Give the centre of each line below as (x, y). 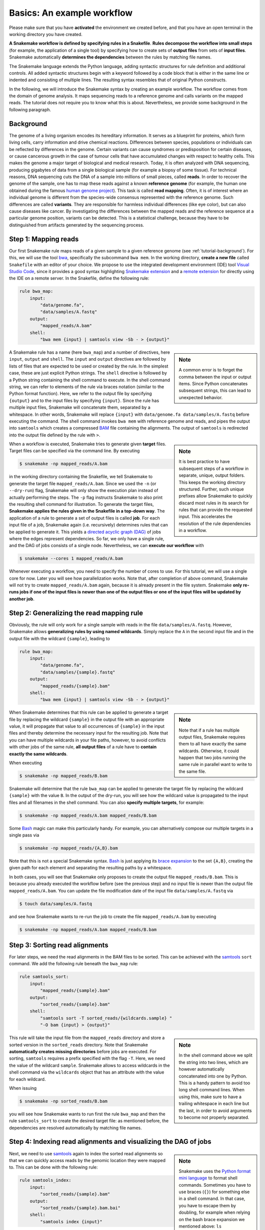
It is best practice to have (204, 461)
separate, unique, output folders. (212, 475)
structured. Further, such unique (211, 489)
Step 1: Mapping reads (44, 239)
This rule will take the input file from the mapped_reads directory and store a (87, 1038)
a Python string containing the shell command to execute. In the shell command (90, 380)
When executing (26, 763)
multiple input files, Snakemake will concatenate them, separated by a (80, 407)
